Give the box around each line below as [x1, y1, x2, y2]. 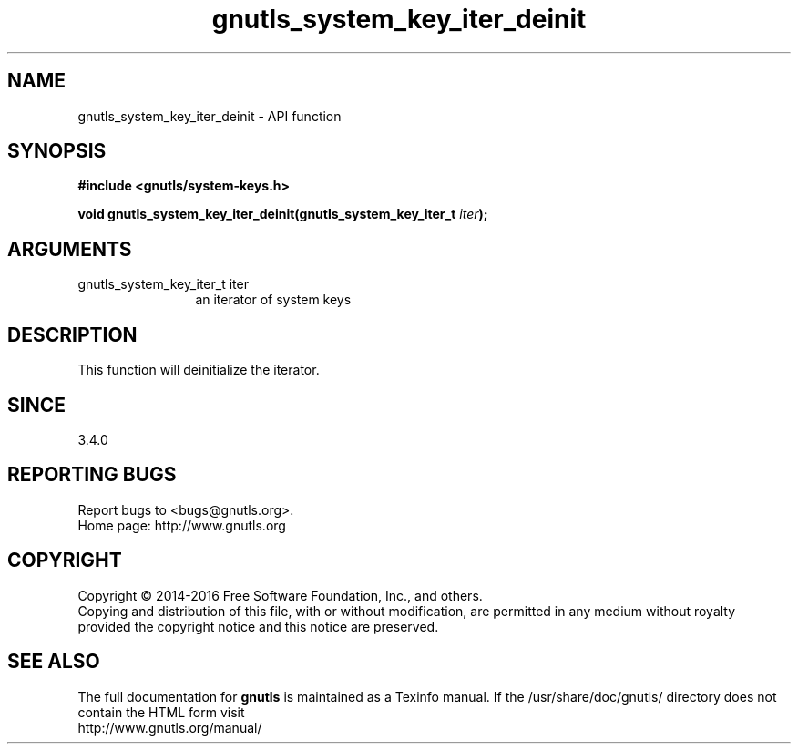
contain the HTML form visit [77, 704, 245, 720]
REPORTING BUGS [7, 463, 177, 487]
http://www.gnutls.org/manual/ [77, 719, 262, 736]
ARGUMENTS [7, 237, 132, 261]
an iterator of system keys [195, 292, 352, 308]
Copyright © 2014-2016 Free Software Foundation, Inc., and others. [77, 587, 483, 603]
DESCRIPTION [7, 323, 138, 346]
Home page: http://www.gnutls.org [77, 517, 286, 533]
